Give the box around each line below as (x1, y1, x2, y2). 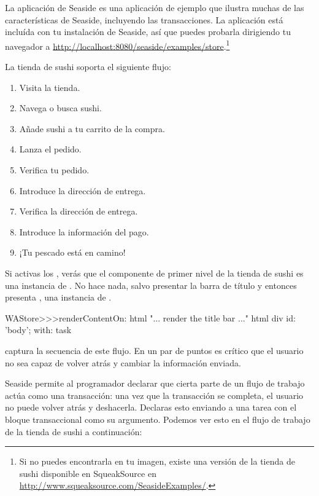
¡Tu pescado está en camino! (19, 246, 126, 259)
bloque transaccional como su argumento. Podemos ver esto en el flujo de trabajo (5, 412, 310, 425)
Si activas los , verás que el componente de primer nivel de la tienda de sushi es (5, 266, 304, 279)
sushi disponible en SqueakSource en (19, 466, 156, 479)
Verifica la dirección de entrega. (19, 205, 138, 218)
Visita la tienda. (19, 81, 80, 93)
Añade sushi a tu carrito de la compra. (19, 122, 165, 135)
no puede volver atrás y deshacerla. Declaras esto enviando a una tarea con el (5, 401, 297, 414)
